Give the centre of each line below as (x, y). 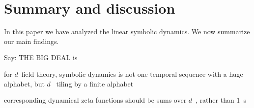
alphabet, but (24, 83)
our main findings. (31, 41)
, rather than (215, 100)
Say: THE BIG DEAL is (41, 57)
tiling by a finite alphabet (95, 83)
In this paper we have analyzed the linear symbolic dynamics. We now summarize (127, 32)
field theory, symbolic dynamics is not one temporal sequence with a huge (132, 74)
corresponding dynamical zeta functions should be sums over (95, 100)
